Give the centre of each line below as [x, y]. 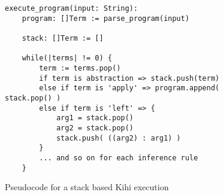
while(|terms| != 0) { [67, 58]
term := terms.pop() [80, 68]
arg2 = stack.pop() [95, 128]
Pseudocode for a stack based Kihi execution [87, 187]
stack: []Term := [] [63, 38]
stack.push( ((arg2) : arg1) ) [118, 138]
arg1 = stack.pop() [95, 118]
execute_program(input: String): [71, 8]
